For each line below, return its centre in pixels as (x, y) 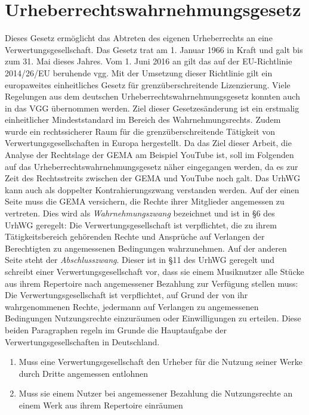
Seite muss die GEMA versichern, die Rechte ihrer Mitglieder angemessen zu (145, 201)
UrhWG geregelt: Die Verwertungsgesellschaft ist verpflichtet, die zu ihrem (141, 224)
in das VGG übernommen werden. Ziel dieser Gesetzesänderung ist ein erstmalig (152, 108)
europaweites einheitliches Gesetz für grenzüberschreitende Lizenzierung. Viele (148, 84)
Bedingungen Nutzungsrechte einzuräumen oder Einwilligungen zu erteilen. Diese (153, 318)
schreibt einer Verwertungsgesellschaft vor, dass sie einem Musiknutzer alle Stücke (154, 271)
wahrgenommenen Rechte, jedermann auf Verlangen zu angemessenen (132, 306)
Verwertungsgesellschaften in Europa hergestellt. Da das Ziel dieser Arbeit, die (148, 143)
